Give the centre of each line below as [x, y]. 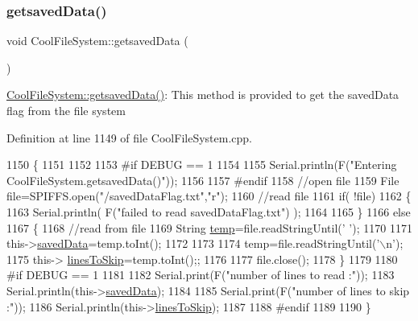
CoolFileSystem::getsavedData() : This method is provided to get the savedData [203, 95]
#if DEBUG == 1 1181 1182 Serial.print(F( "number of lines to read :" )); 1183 [201, 275]
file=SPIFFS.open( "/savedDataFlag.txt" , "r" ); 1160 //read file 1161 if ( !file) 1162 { [209, 196]
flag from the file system [66, 110]
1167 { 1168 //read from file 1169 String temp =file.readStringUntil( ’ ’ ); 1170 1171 [209, 227]
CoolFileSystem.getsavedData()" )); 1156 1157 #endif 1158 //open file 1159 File [203, 180]
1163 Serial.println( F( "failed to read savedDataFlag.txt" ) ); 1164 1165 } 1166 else [209, 211]
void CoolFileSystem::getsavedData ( [97, 41]
